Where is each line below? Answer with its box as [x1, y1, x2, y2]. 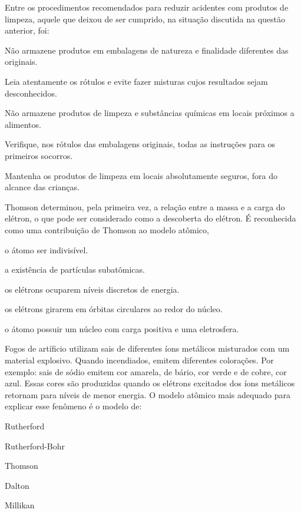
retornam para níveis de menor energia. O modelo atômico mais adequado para [5, 388, 290, 401]
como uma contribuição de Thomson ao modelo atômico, [5, 223, 209, 236]
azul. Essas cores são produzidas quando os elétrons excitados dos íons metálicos [5, 377, 295, 389]
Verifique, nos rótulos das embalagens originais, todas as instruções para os [5, 138, 276, 150]
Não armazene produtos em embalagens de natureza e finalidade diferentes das [5, 44, 289, 56]
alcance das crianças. [5, 181, 80, 193]
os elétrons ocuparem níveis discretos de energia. [5, 283, 180, 295]
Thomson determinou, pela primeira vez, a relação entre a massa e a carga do [5, 200, 285, 213]
